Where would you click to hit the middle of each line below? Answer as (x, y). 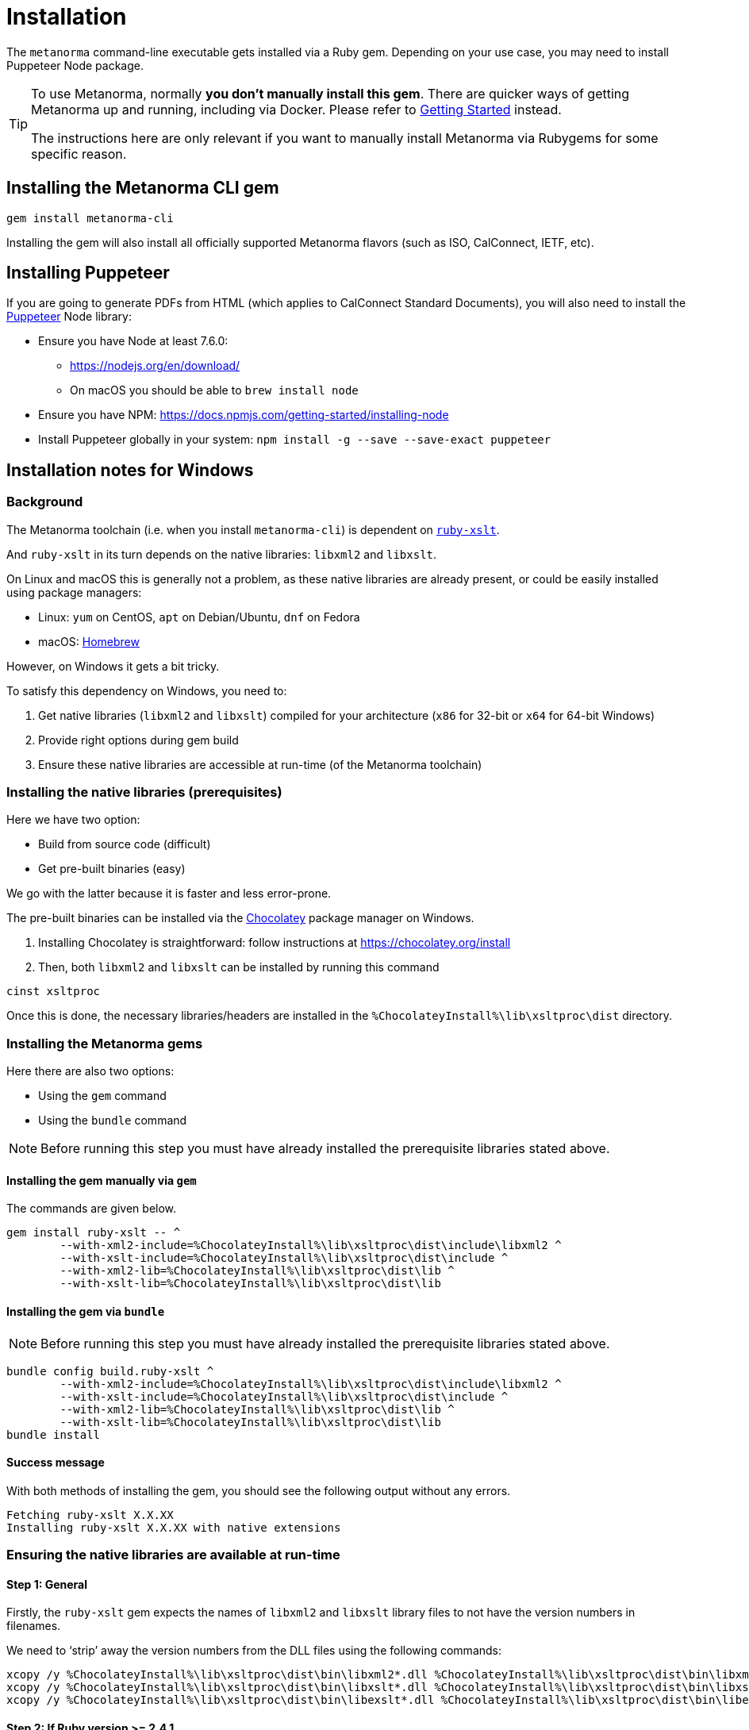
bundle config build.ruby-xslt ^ (110, 1371)
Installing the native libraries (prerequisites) (144, 792)
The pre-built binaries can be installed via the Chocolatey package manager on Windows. (240, 918)
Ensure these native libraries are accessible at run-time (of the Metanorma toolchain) (260, 764)
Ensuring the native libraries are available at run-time (173, 1555)
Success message (56, 1463)
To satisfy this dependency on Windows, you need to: (147, 690)
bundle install (54, 1434)
